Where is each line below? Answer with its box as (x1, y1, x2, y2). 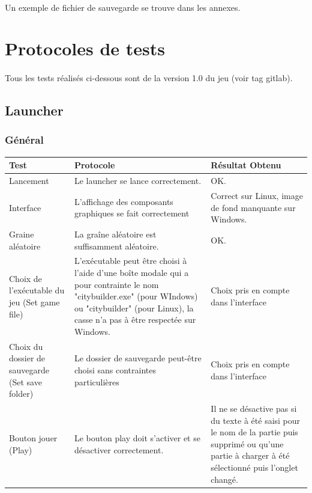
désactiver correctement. (74, 443, 164, 456)
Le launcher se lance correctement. (74, 174, 202, 187)
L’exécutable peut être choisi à (74, 254, 187, 267)
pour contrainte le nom (74, 278, 159, 290)
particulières (74, 375, 119, 388)
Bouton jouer (9, 432, 58, 444)
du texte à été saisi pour (211, 414, 301, 426)
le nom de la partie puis (211, 426, 298, 438)
